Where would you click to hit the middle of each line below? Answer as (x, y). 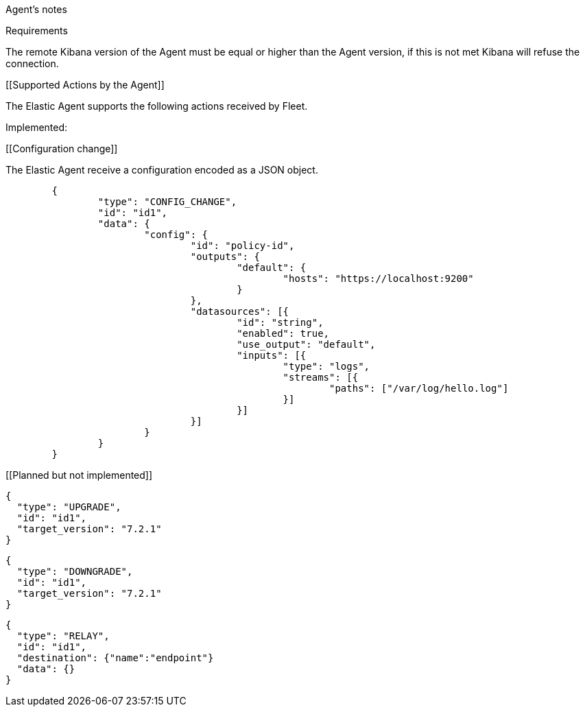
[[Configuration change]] (62, 149)
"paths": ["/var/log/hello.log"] (419, 388)
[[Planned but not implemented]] (79, 475)
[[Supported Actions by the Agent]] (85, 85)
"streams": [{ (321, 377)
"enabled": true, (283, 333)
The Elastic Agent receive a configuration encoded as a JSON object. (162, 170)
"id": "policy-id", (242, 246)
